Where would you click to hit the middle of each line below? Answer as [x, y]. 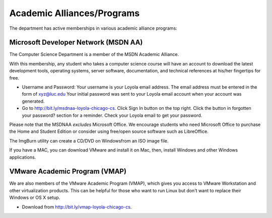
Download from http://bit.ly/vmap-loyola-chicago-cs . [77, 207]
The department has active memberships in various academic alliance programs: [93, 28]
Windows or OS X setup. [35, 198]
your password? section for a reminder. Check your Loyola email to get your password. [112, 115]
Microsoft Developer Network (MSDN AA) [76, 43]
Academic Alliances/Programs [75, 13]
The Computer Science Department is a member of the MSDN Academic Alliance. [94, 54]
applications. [23, 157]
